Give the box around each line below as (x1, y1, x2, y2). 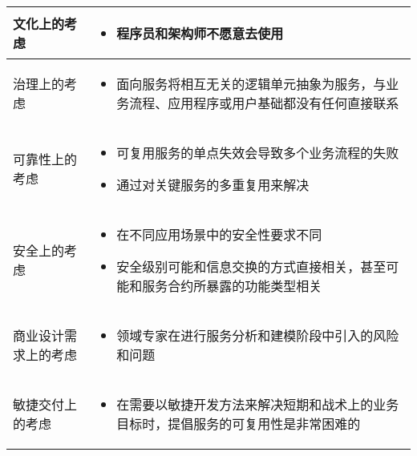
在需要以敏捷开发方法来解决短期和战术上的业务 (116, 395, 399, 414)
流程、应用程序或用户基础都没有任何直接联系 (129, 94, 399, 112)
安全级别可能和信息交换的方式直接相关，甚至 (116, 257, 387, 276)
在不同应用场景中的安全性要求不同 (116, 225, 322, 244)
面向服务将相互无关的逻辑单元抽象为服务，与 (116, 75, 387, 93)
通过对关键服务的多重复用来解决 (116, 176, 310, 194)
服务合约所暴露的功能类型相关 (142, 276, 322, 295)
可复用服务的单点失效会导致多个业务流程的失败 (116, 143, 399, 162)
